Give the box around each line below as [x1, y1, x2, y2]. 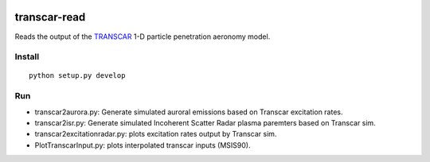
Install [14, 52, 40, 63]
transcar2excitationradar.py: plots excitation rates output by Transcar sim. [34, 129, 277, 139]
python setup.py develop [29, 71, 126, 80]
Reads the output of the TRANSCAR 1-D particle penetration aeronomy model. [14, 32, 271, 41]
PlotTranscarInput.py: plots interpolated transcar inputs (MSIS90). [34, 140, 251, 150]
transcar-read [14, 10, 86, 24]
